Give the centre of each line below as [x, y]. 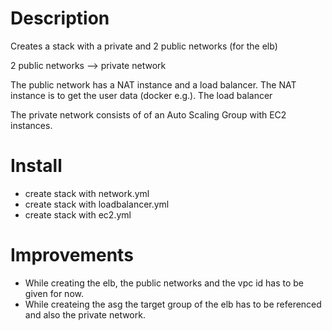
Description [60, 18]
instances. [31, 125]
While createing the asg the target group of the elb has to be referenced [173, 304]
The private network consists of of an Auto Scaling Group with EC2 [148, 114]
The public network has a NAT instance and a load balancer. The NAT [153, 84]
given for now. [54, 293]
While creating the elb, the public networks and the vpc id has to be [164, 283]
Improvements [72, 255]
